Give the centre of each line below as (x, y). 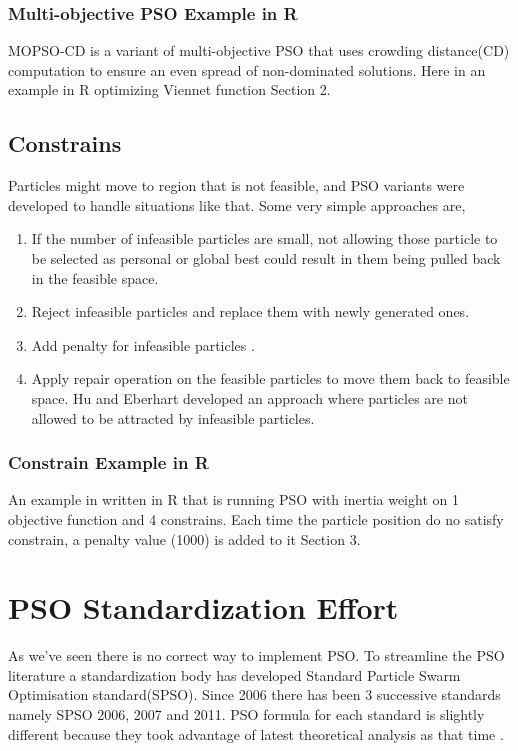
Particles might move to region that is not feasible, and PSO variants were (236, 185)
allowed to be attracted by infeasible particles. (173, 417)
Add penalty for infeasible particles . (143, 344)
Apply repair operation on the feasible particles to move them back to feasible (270, 378)
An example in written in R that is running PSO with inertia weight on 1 (233, 499)
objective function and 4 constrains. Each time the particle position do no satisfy (256, 518)
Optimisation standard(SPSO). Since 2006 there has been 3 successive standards (254, 694)
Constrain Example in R (108, 462)
